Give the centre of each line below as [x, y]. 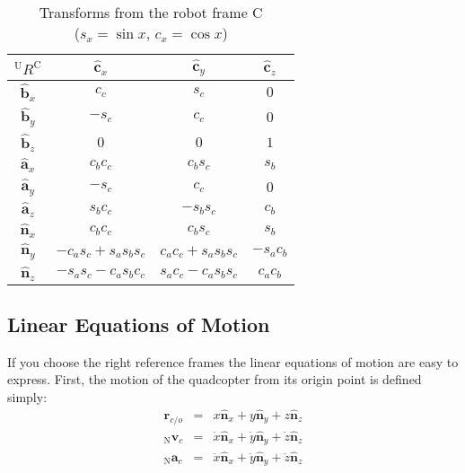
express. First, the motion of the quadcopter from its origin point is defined [215, 379]
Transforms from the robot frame [143, 12]
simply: [27, 397]
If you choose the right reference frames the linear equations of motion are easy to [233, 361]
